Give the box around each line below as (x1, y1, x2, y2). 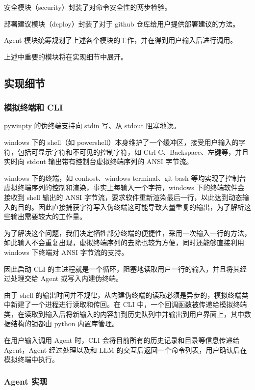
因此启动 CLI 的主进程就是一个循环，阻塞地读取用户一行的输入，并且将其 (4, 263, 240, 274)
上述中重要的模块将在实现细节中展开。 (4, 51, 127, 61)
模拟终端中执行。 (4, 354, 59, 364)
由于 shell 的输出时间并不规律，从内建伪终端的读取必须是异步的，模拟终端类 (4, 289, 249, 300)
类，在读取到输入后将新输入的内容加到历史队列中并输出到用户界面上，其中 (4, 308, 244, 319)
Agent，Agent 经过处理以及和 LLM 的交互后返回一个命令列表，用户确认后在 (4, 344, 247, 355)
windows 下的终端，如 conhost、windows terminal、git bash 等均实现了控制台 (4, 172, 246, 183)
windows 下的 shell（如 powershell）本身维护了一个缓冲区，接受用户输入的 (4, 137, 239, 147)
